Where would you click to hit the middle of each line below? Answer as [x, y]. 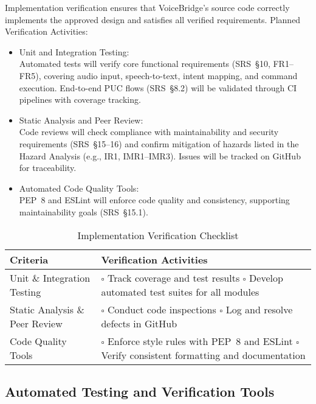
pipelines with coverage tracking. [80, 99]
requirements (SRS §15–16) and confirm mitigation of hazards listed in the [159, 143]
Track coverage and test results [173, 277]
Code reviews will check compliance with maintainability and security [149, 132]
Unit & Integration [50, 277]
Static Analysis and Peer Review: [81, 120]
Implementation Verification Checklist [158, 235]
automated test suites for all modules [180, 291]
